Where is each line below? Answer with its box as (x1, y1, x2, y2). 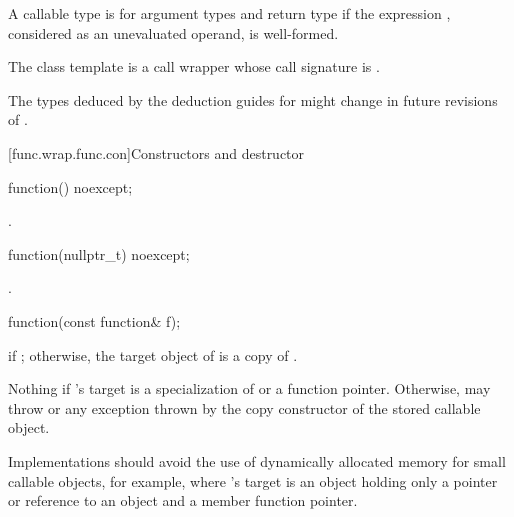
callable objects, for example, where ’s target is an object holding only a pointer (8, 470, 498, 491)
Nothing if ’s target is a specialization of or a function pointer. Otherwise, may (8, 378, 491, 399)
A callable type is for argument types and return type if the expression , (8, 3, 451, 23)
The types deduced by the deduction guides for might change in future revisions (8, 89, 498, 110)
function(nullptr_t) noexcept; (8, 243, 190, 264)
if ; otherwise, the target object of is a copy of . (8, 344, 298, 365)
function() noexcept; (8, 176, 133, 197)
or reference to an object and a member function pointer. (8, 490, 358, 511)
